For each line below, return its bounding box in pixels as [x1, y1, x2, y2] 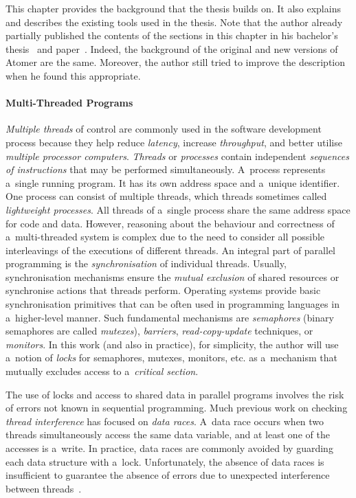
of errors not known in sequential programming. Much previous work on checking [5, 400, 348, 415]
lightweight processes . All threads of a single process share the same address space [5, 202, 351, 216]
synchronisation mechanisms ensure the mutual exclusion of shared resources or [5, 269, 340, 284]
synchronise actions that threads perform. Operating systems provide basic [5, 283, 321, 297]
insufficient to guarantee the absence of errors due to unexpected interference [5, 468, 330, 482]
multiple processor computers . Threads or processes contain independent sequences [5, 148, 350, 163]
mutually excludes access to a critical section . [5, 364, 199, 378]
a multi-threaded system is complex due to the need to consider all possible [5, 229, 325, 244]
